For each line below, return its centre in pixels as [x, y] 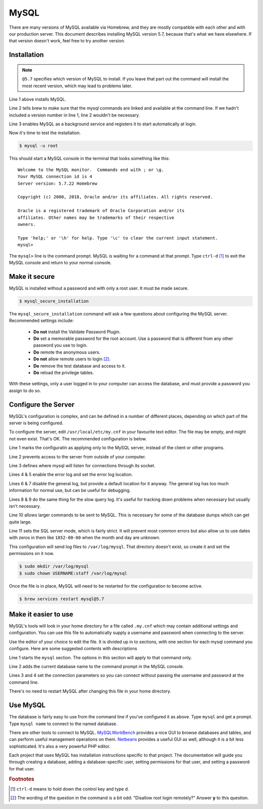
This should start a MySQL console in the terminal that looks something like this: [89, 158]
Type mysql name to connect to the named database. [63, 724]
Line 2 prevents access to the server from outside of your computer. [77, 456]
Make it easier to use [41, 614]
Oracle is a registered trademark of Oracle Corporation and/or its [101, 211]
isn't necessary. [25, 506]
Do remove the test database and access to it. [80, 366]
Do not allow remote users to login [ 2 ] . [72, 359]
